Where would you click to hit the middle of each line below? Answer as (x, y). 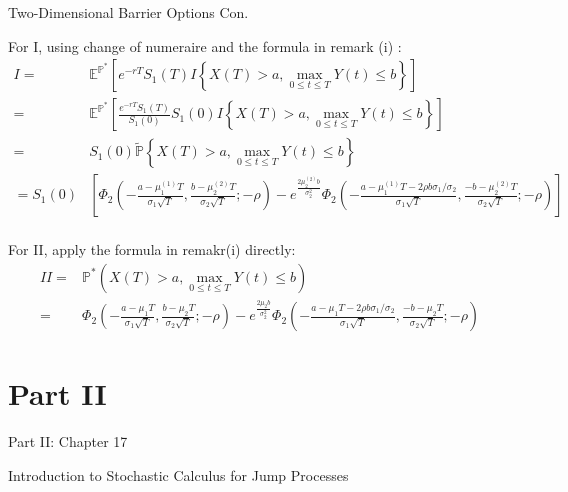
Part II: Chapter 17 (68, 441)
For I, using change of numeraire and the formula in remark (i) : (205, 45)
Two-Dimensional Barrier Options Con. (128, 12)
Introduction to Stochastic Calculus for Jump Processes (178, 474)
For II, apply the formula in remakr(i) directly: (152, 249)
